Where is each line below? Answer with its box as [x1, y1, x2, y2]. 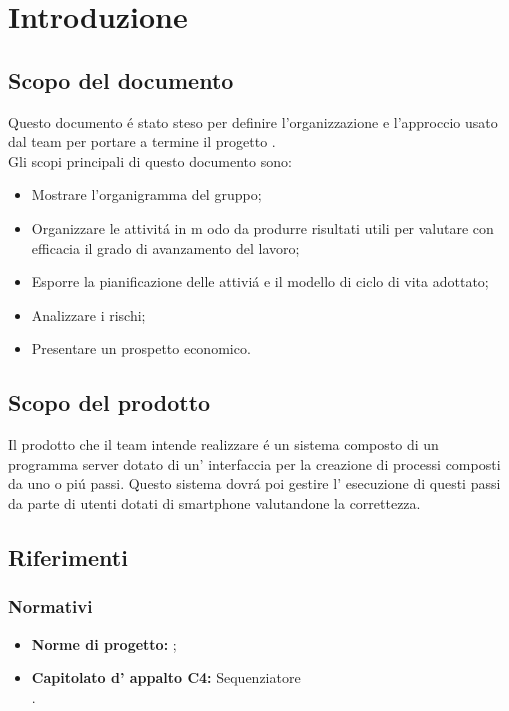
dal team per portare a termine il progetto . [8, 131, 276, 152]
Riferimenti [8, 541, 128, 572]
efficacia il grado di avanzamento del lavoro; [31, 237, 300, 258]
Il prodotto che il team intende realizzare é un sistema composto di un [8, 434, 439, 455]
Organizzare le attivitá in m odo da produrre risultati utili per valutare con [31, 217, 494, 238]
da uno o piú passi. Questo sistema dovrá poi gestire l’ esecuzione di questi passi [8, 473, 501, 494]
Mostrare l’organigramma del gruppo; [31, 184, 262, 205]
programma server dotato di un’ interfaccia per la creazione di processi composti [8, 453, 501, 474]
